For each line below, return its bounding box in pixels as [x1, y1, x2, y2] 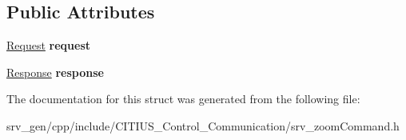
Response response [6, 63, 104, 80]
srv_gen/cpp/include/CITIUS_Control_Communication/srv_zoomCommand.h [6, 117, 400, 134]
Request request [6, 37, 90, 54]
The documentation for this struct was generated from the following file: [6, 90, 360, 107]
